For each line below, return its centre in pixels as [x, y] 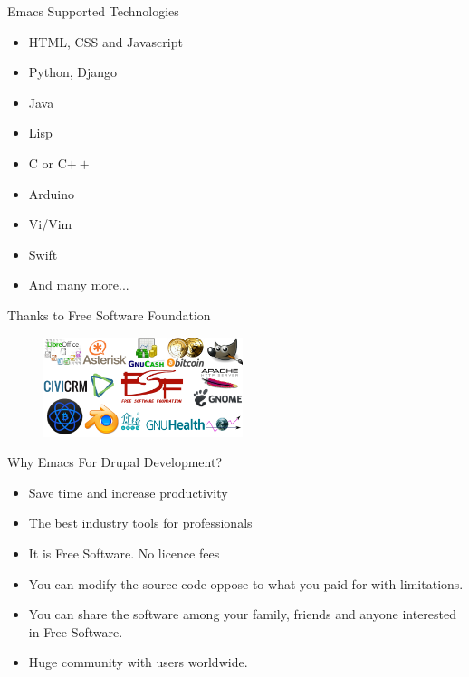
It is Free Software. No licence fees [124, 553]
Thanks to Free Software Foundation [109, 315]
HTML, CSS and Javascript [105, 41]
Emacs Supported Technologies [93, 11]
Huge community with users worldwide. [138, 662]
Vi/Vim [50, 224]
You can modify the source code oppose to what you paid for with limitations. [246, 583]
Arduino [52, 193]
